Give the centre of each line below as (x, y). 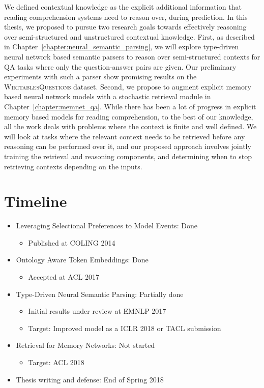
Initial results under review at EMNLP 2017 (97, 311)
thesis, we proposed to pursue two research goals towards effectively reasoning (125, 27)
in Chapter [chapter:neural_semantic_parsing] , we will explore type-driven (122, 47)
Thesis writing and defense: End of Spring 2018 (90, 379)
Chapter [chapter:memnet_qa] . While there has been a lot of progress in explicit (130, 106)
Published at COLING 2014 (72, 242)
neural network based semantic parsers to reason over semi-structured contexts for (132, 56)
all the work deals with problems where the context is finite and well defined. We (130, 126)
